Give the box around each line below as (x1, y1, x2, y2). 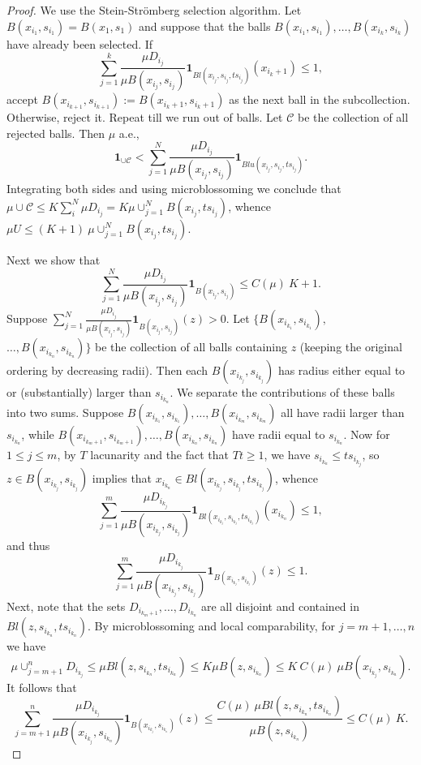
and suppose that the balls (139, 17, 271, 34)
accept (6, 91, 38, 108)
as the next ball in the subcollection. (229, 91, 410, 108)
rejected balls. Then (6, 124, 105, 141)
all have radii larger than (281, 403, 405, 420)
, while (21, 425, 54, 442)
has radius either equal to (277, 362, 406, 379)
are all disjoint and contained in (201, 597, 359, 614)
